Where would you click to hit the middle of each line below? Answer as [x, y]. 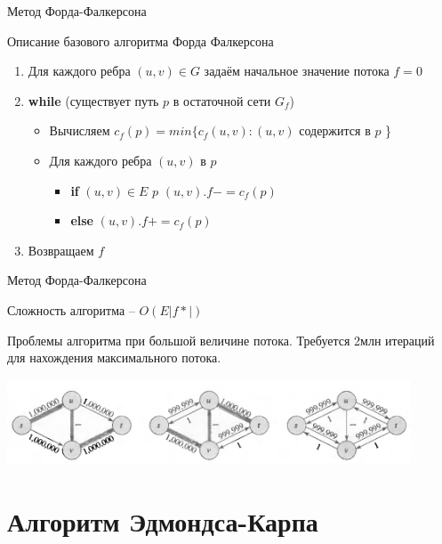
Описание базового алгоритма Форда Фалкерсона [141, 41]
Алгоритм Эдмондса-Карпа [163, 521]
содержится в [335, 130]
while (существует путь [93, 100]
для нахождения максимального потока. [114, 357]
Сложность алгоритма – [71, 309]
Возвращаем [61, 250]
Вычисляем [80, 130]
